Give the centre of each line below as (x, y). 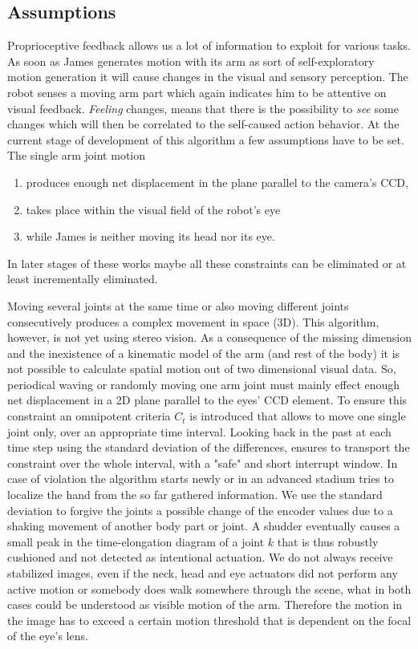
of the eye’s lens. (48, 636)
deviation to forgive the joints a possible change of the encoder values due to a (200, 510)
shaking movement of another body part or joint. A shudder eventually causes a (204, 526)
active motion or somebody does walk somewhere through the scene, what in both (209, 588)
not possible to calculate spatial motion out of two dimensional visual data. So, (202, 369)
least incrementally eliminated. (83, 279)
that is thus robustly (328, 541)
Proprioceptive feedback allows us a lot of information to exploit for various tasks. (209, 45)
